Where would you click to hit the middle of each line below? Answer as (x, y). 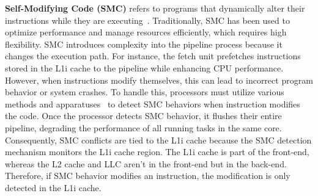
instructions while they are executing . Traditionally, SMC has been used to (147, 20)
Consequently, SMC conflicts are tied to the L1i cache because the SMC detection (158, 140)
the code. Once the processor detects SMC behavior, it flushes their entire (143, 116)
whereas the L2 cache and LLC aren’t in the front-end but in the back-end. (146, 163)
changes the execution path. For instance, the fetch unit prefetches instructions (153, 56)
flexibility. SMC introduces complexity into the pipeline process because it (144, 44)
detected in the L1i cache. (53, 187)
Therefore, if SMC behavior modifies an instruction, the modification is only (148, 176)
